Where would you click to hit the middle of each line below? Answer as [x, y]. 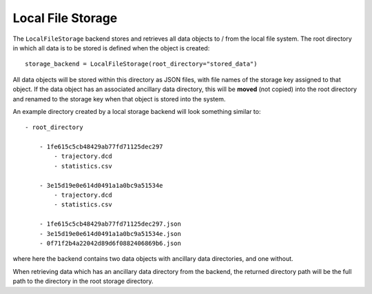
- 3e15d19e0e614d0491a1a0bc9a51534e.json [110, 234]
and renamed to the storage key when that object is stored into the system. [119, 99]
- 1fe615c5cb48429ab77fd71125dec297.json [110, 224]
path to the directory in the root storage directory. [83, 281]
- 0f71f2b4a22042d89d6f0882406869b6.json [110, 243]
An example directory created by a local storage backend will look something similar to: [137, 111]
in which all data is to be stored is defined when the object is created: [111, 48]
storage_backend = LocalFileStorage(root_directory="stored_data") [141, 64]
